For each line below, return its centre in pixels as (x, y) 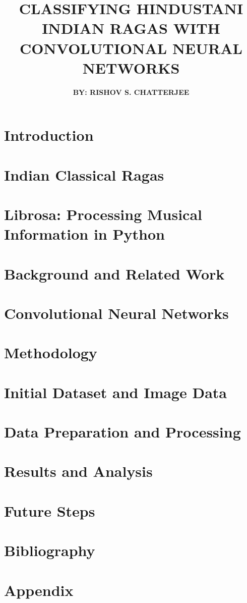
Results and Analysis (78, 471)
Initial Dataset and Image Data (115, 392)
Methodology (51, 352)
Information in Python (84, 234)
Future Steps (50, 510)
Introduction (49, 135)
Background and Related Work (114, 273)
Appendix (39, 590)
